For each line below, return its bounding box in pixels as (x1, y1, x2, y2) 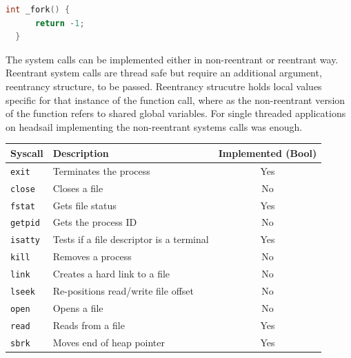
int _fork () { (6, 5, 70, 14)
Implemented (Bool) (218, 145, 317, 160)
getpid (10, 218, 40, 229)
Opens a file (52, 300, 103, 315)
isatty (10, 235, 40, 246)
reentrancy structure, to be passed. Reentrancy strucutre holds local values (6, 78, 322, 93)
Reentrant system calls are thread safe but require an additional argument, (6, 65, 322, 80)
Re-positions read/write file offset (52, 284, 194, 298)
